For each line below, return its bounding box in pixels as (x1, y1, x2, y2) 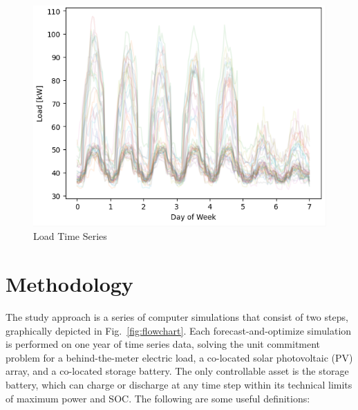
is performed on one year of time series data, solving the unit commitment (6, 337, 321, 351)
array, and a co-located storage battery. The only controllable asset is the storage (6, 364, 349, 378)
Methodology (6, 270, 133, 298)
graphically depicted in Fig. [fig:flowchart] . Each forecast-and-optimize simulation (6, 323, 352, 337)
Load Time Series (33, 229, 107, 243)
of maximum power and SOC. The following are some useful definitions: (6, 391, 310, 405)
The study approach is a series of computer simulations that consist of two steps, (6, 309, 348, 324)
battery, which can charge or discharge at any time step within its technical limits (6, 377, 352, 391)
